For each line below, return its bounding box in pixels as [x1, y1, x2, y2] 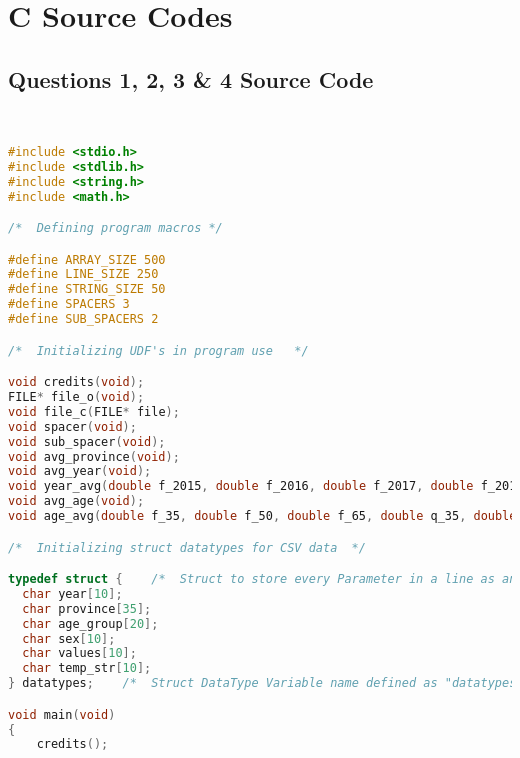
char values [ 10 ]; [22, 646, 137, 661]
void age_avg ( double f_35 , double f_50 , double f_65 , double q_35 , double [8, 509, 517, 524]
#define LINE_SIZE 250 [8, 267, 159, 282]
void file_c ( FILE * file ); [8, 404, 180, 419]
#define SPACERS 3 [8, 297, 130, 312]
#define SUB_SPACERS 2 [8, 312, 159, 327]
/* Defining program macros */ [8, 221, 223, 236]
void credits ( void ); [8, 375, 145, 390]
